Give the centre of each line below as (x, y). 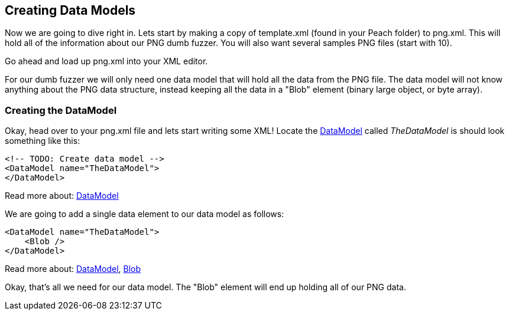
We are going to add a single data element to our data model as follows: (145, 214)
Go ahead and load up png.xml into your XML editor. (106, 61)
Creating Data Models (70, 10)
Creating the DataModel (61, 110)
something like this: (43, 141)
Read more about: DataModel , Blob (73, 269)
